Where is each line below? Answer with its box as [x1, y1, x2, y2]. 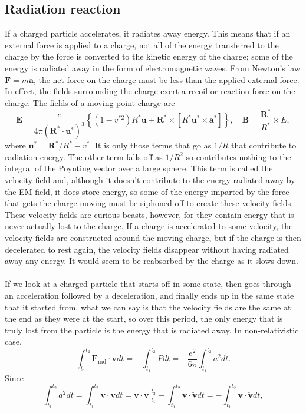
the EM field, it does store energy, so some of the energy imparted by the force [5, 185, 289, 197]
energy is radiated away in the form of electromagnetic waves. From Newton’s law [5, 61, 301, 74]
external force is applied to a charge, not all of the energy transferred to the [5, 38, 279, 51]
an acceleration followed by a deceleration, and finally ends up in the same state [5, 289, 294, 301]
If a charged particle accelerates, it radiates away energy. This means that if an [5, 27, 291, 39]
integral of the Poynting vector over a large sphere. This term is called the [5, 162, 273, 174]
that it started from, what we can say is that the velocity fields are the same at [5, 300, 291, 313]
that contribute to [231, 139, 297, 151]
